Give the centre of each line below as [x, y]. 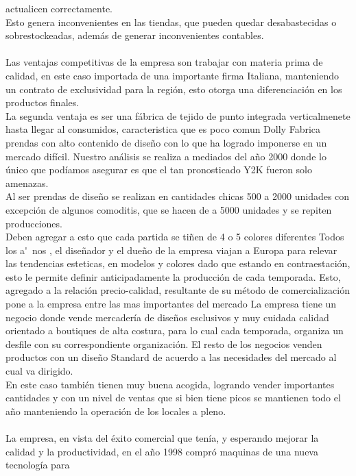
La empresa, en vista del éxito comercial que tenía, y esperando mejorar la [162, 438]
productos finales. [43, 102]
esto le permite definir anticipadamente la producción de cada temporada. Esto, [173, 276]
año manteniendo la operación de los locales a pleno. [116, 411]
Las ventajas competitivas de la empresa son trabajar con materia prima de [164, 62]
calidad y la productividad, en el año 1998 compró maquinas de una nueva [162, 451]
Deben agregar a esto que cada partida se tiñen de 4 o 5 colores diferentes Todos [175, 237]
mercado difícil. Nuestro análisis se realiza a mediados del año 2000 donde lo [166, 156]
